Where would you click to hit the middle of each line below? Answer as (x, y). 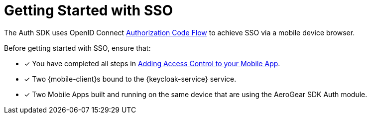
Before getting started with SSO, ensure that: (77, 48)
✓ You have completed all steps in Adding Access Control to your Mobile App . (152, 63)
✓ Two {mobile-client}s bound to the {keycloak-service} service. (130, 79)
